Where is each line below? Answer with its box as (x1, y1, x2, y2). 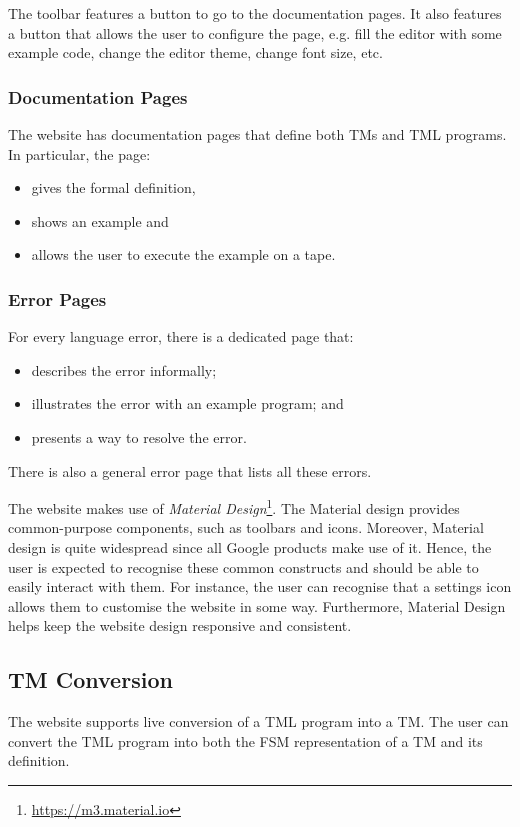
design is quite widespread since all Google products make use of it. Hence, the (8, 537, 492, 557)
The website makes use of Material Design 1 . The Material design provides (8, 495, 460, 518)
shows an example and (31, 210, 169, 231)
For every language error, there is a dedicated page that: (8, 326, 354, 347)
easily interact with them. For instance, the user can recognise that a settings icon (8, 576, 512, 597)
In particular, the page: (8, 143, 151, 164)
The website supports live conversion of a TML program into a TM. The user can (8, 711, 509, 732)
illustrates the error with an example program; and (31, 393, 344, 414)
